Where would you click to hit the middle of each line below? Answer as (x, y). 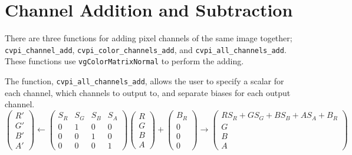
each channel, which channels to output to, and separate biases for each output (148, 92)
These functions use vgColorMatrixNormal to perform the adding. (124, 61)
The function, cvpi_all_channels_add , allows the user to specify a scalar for (144, 81)
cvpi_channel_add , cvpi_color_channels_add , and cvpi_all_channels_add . (146, 49)
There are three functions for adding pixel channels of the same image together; (149, 38)
